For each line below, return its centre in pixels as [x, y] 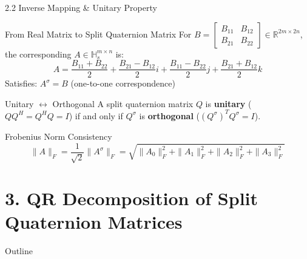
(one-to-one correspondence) [123, 83]
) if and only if [96, 115]
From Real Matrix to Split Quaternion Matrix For [98, 34]
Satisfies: [21, 83]
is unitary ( [228, 103]
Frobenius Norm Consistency [59, 136]
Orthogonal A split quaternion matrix [123, 103]
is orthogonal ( [170, 115]
